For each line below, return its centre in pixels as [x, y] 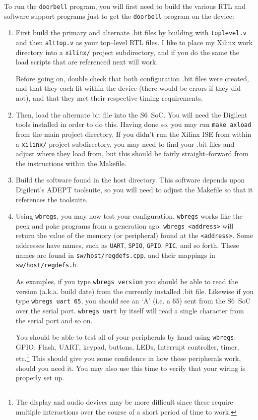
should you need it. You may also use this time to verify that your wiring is [130, 368]
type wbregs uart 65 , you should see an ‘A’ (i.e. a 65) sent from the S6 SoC [133, 301]
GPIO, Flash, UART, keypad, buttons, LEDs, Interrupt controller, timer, [127, 346]
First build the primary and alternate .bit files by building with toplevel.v [131, 32]
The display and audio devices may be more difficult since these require [124, 401]
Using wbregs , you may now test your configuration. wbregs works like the [129, 216]
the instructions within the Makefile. [71, 163]
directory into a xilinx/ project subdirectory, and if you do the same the [128, 52]
